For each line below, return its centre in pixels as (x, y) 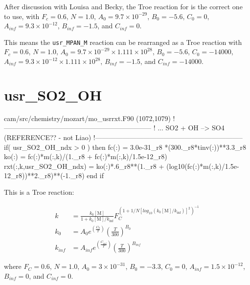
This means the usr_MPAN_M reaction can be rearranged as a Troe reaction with (123, 42)
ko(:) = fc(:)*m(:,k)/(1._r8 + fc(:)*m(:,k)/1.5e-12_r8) (86, 156)
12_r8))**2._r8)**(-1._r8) (44, 175)
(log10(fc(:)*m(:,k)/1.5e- (203, 166)
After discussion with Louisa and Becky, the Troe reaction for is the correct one (123, 6)
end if (95, 175)
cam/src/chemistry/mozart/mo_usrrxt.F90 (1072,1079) (87, 118)
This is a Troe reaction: (39, 192)
